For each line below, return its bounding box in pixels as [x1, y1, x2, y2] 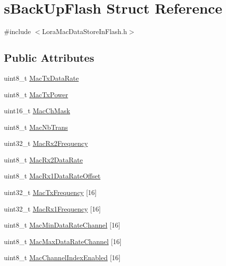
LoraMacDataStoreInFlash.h [42, 26, 127, 36]
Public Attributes [4, 50, 94, 65]
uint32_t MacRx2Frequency [4, 138, 88, 148]
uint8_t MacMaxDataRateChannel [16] [4, 236, 122, 246]
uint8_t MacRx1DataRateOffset [4, 171, 101, 181]
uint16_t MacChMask [4, 106, 70, 116]
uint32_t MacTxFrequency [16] [4, 187, 97, 197]
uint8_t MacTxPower [4, 89, 68, 99]
